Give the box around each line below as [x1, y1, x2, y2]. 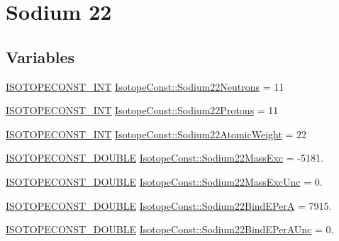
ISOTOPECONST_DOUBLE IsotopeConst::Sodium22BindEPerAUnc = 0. [6, 222, 334, 237]
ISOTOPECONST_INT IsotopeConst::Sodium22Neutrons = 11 [6, 79, 284, 94]
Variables [6, 45, 75, 67]
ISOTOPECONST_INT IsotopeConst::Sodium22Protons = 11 [6, 103, 279, 118]
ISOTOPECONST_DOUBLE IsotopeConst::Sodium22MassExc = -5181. [6, 150, 323, 165]
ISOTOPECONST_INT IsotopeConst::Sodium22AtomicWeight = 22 [6, 126, 307, 141]
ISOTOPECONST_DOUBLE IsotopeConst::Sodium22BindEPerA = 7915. [6, 198, 332, 213]
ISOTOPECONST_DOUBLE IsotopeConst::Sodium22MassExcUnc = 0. [6, 174, 323, 189]
